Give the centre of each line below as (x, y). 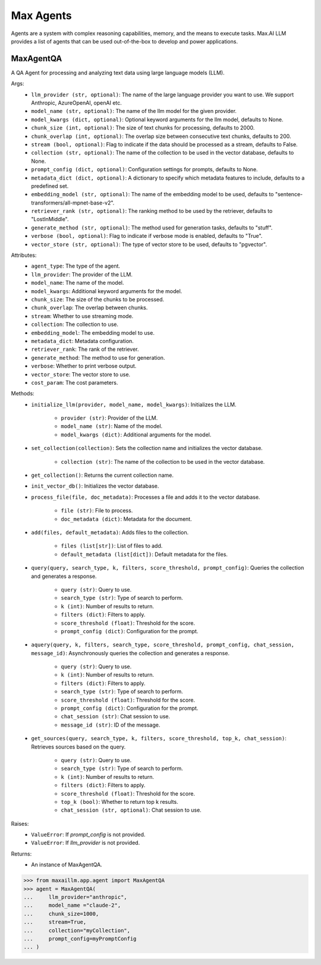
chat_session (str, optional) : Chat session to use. (131, 810)
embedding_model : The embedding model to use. (93, 332)
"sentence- (289, 194)
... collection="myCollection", (77, 930)
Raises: (20, 823)
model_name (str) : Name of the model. (112, 426)
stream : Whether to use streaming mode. (82, 316)
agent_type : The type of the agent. (76, 266)
